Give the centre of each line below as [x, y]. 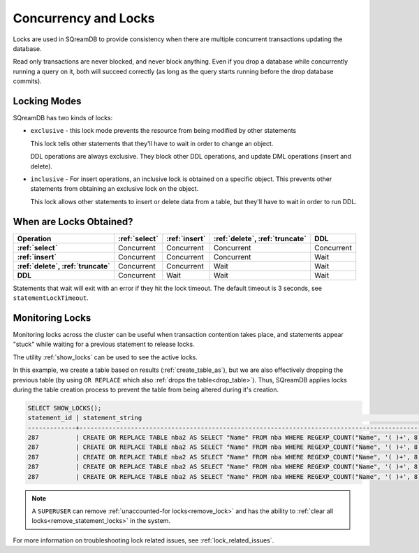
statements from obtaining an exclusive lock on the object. [115, 189]
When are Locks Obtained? [73, 221]
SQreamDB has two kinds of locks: [63, 118]
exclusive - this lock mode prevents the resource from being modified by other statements [163, 131]
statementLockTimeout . [51, 298]
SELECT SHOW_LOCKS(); [65, 408]
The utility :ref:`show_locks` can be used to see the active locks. [105, 357]
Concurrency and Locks [84, 18]
